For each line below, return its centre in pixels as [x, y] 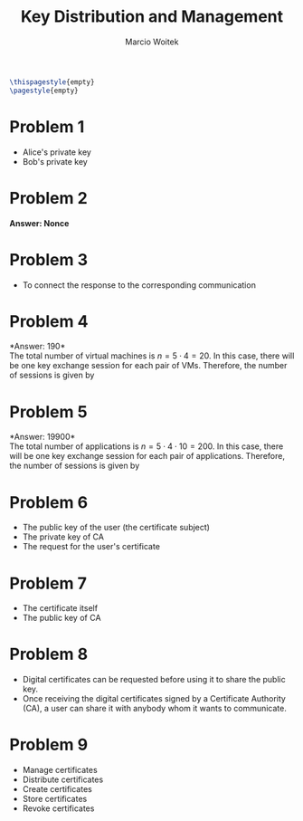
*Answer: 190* [38, 347]
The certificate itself [60, 608]
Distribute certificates [63, 779]
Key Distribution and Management [152, 17]
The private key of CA [63, 537]
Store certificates [55, 799]
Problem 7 [48, 583]
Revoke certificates [58, 808]
